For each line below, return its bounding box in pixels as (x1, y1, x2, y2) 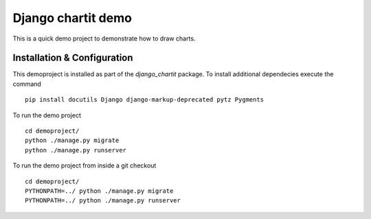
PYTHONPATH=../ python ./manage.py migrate (25, 187, 174, 195)
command (12, 80, 41, 88)
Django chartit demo (12, 10, 132, 25)
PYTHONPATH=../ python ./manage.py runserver (25, 196, 181, 205)
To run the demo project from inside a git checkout (12, 161, 157, 170)
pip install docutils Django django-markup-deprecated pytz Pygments (25, 96, 265, 104)
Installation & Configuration (12, 52, 133, 64)
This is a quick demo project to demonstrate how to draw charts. (12, 34, 196, 43)
